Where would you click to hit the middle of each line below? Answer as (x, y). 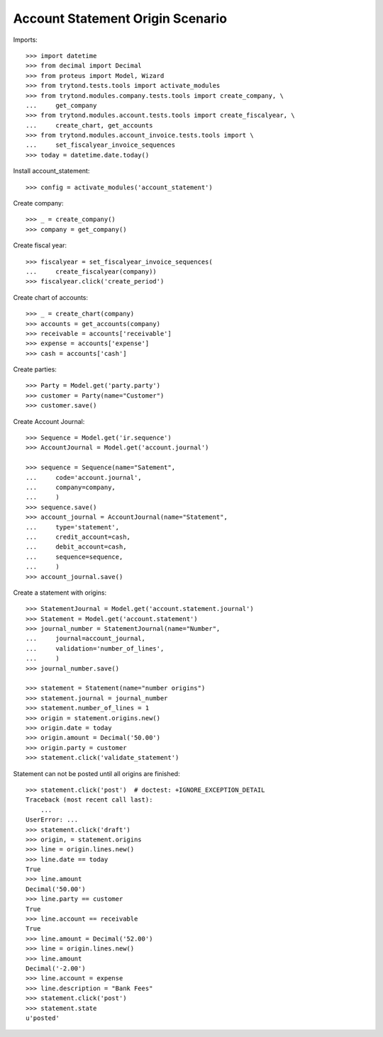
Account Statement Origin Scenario (120, 18)
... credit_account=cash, (78, 537)
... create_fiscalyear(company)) (91, 271)
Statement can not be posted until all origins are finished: (96, 773)
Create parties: (35, 369)
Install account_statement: (51, 171)
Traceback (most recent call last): (89, 800)
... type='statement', (73, 527)
